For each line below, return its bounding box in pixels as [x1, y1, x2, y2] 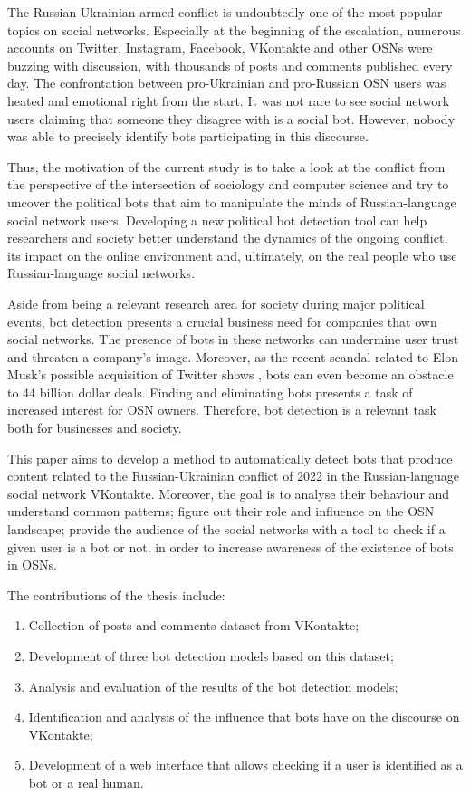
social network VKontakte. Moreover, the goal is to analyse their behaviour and [7, 484, 450, 503]
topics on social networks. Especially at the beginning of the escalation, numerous [7, 20, 461, 39]
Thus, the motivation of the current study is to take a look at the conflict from [7, 157, 446, 176]
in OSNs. [7, 555, 57, 574]
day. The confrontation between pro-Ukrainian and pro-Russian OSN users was [7, 73, 446, 92]
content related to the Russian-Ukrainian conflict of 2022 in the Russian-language [7, 466, 459, 485]
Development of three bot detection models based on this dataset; [28, 647, 394, 665]
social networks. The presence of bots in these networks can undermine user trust [7, 330, 459, 349]
